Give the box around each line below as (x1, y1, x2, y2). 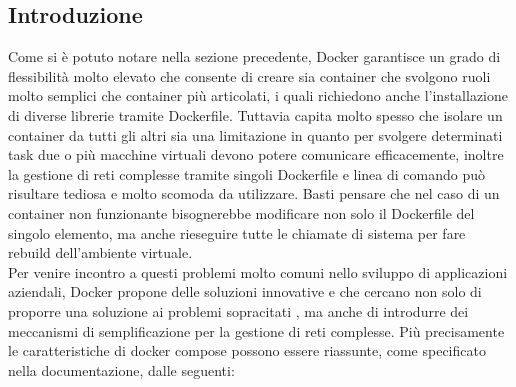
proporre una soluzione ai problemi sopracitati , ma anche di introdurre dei (8, 300, 469, 321)
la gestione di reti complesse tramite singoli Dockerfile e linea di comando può (8, 163, 485, 184)
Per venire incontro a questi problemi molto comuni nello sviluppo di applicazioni (8, 261, 508, 282)
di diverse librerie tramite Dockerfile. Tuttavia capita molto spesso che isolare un (8, 104, 503, 125)
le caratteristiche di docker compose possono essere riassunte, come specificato (8, 340, 486, 361)
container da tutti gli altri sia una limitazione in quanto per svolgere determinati (8, 124, 503, 145)
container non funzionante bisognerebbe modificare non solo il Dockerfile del (8, 202, 475, 223)
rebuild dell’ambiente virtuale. (8, 242, 193, 263)
